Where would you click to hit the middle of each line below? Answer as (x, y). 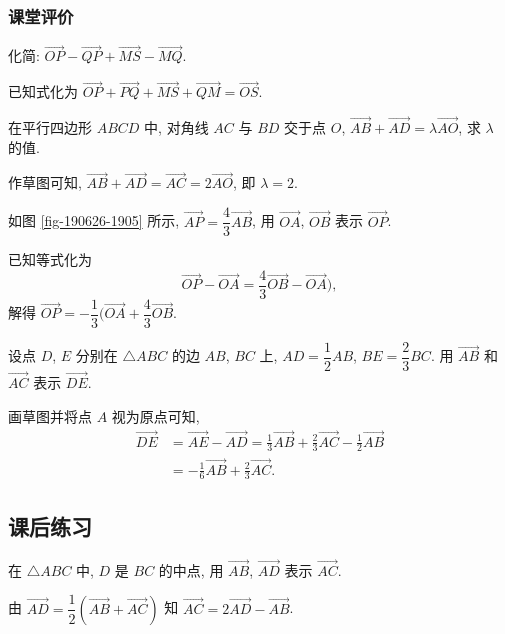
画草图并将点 (50, 415)
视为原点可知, (155, 415)
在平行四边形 (50, 127)
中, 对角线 (176, 127)
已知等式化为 (50, 259)
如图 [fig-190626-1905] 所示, (94, 220)
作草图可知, (45, 182)
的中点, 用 (191, 569)
